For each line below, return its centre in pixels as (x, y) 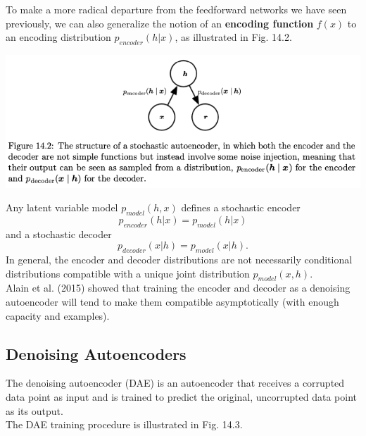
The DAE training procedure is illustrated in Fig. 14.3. (124, 424)
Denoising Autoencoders (96, 353)
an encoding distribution (58, 37)
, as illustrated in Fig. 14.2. (233, 37)
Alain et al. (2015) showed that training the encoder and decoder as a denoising (178, 288)
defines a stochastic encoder (241, 207)
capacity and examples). (58, 315)
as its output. (34, 410)
